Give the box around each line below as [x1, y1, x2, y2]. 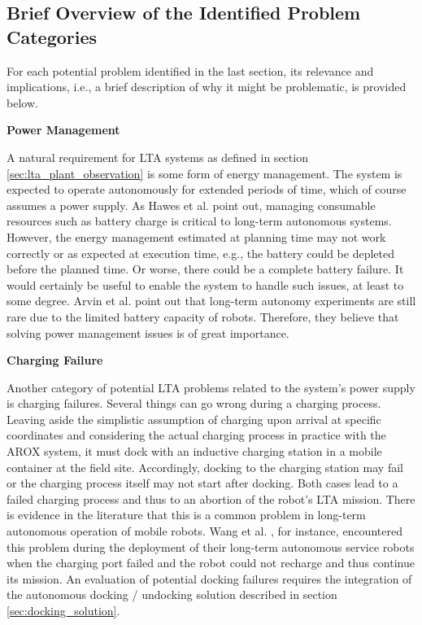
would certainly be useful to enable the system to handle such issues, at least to [7, 276, 404, 293]
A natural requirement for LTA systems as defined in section [7, 148, 308, 165]
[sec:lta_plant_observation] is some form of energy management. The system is [7, 164, 402, 181]
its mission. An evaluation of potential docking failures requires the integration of [7, 570, 412, 587]
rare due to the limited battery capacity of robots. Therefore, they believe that [7, 308, 399, 325]
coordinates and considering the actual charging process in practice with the [7, 426, 386, 444]
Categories [7, 24, 98, 49]
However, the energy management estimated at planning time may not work [7, 228, 386, 245]
